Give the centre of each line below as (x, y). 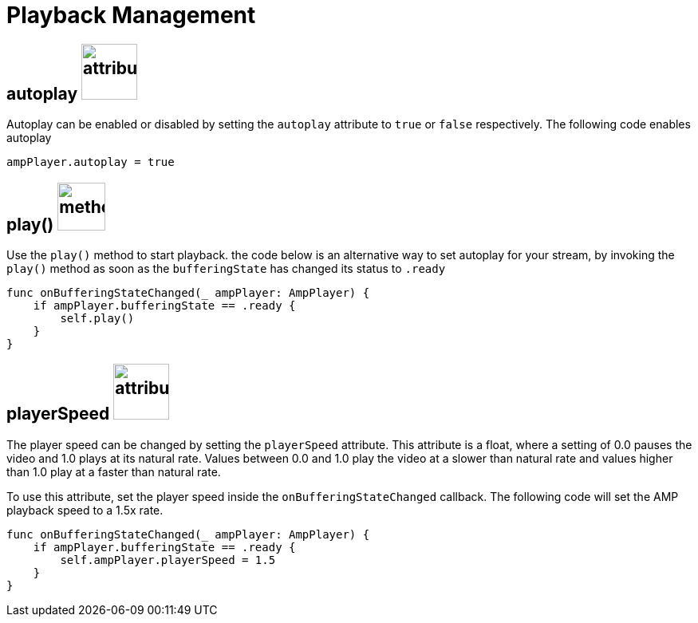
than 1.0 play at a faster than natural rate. (114, 471)
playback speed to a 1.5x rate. (85, 510)
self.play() (97, 319)
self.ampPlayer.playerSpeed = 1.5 (168, 560)
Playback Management (131, 15)
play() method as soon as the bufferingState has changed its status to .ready (226, 269)
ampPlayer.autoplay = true (91, 162)
